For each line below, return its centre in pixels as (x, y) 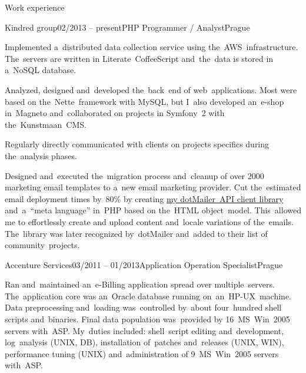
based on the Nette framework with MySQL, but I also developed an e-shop (144, 101)
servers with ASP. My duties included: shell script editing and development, (144, 330)
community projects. (42, 245)
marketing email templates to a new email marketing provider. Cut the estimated (153, 187)
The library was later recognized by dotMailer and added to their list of (136, 233)
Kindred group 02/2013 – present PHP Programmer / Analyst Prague (127, 27)
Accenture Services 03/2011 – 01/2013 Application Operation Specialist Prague (144, 264)
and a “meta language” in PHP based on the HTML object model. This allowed (153, 210)
